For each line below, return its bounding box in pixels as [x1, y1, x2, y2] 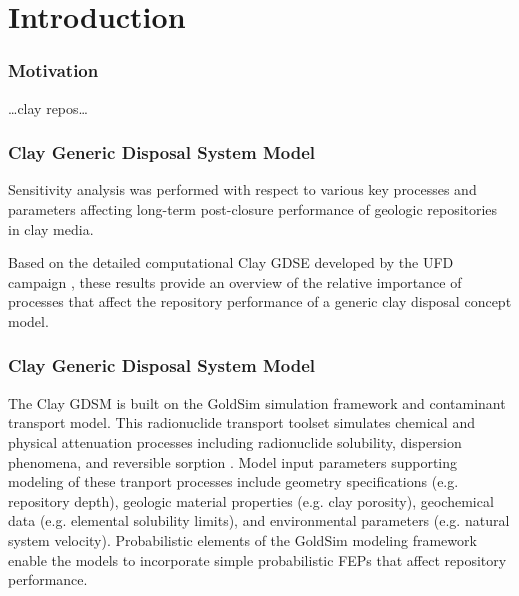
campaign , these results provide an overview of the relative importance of [8, 271, 462, 292]
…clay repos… [8, 97, 88, 118]
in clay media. [8, 218, 94, 239]
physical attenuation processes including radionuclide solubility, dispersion [8, 431, 462, 452]
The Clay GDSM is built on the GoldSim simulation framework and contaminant [8, 392, 506, 413]
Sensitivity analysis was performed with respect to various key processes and [8, 179, 477, 200]
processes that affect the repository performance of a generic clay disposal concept [8, 291, 512, 312]
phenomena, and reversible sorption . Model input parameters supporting [8, 451, 458, 472]
